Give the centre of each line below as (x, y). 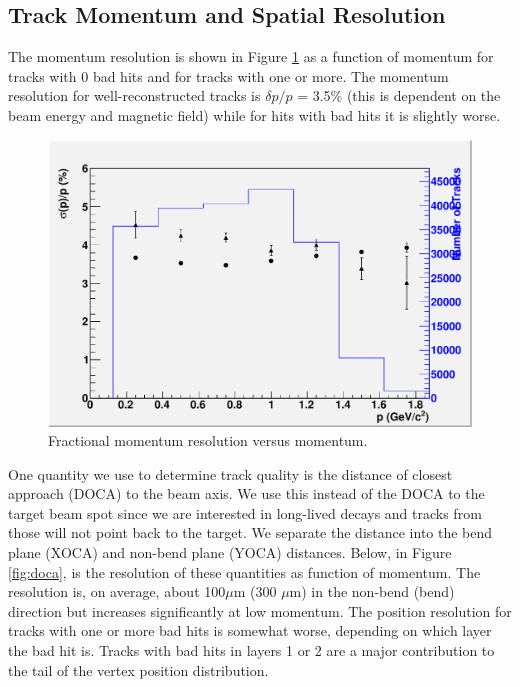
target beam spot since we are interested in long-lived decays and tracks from (245, 512)
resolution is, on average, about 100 (117, 591)
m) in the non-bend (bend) (372, 591)
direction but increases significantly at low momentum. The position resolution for (260, 610)
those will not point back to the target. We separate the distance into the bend (250, 532)
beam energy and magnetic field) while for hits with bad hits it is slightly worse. (254, 114)
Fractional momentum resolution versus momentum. (208, 440)
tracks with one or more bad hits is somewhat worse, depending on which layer (250, 630)
